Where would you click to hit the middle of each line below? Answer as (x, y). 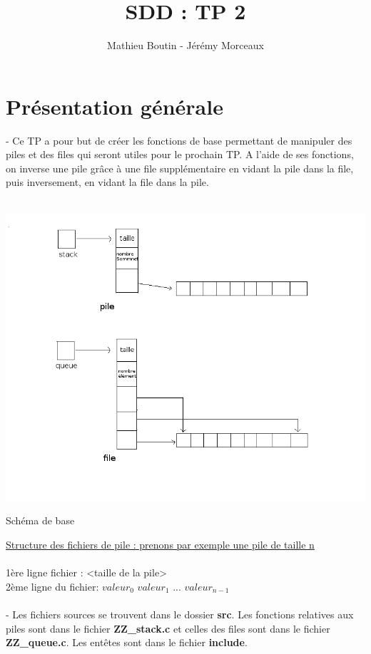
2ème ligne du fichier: (52, 586)
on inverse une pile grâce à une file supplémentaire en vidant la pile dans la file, (180, 168)
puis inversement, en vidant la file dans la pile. (107, 182)
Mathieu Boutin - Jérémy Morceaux (185, 45)
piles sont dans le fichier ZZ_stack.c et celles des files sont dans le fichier (168, 628)
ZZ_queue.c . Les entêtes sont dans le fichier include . (127, 642)
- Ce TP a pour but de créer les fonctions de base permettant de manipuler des (179, 140)
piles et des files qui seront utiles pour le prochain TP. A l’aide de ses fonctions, (180, 154)
